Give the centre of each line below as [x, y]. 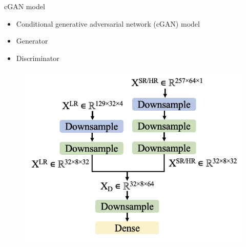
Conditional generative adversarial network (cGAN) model [108, 23]
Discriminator [38, 58]
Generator [32, 41]
